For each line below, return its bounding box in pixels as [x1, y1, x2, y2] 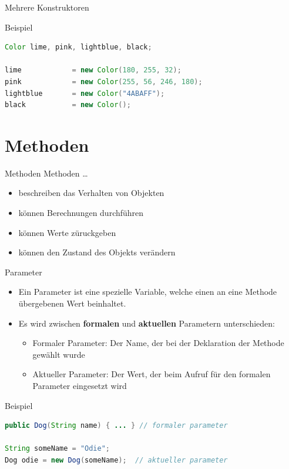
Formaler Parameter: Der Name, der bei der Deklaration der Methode [32, 337, 284, 349]
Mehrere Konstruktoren [5, 1, 89, 13]
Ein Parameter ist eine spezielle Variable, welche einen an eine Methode [18, 285, 277, 298]
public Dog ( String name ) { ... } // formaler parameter [5, 421, 228, 430]
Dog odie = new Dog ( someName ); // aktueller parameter [5, 455, 228, 464]
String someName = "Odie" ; [5, 444, 110, 453]
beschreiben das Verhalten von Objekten [18, 187, 164, 199]
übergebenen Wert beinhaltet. [18, 297, 126, 310]
